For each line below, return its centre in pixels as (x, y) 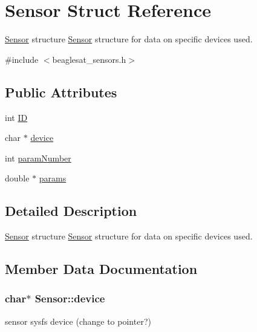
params (53, 178)
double (17, 178)
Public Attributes (61, 92)
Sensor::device (70, 298)
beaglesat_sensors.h (89, 59)
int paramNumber (38, 158)
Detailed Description (71, 211)
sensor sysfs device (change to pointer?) (78, 321)
